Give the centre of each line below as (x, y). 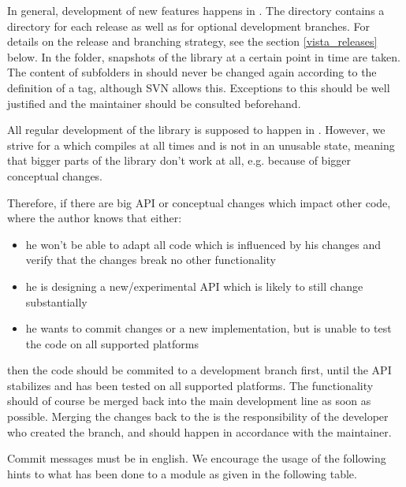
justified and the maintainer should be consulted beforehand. (154, 103)
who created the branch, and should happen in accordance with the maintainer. (199, 431)
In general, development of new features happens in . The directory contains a (196, 10)
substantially (56, 301)
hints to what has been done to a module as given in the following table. (182, 473)
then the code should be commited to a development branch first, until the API (199, 370)
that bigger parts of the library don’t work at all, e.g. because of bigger (179, 160)
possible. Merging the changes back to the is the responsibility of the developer (198, 416)
